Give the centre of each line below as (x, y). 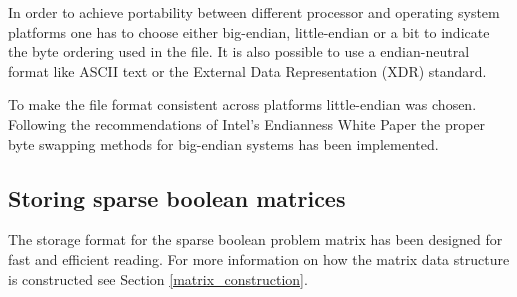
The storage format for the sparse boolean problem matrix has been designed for (255, 239)
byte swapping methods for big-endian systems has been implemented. (223, 143)
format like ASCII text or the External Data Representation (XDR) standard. (247, 70)
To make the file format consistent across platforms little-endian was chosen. (242, 104)
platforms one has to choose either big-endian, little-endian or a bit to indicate (249, 31)
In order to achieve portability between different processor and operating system (254, 12)
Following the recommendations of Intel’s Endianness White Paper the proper (247, 123)
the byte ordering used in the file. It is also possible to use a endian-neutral (239, 51)
